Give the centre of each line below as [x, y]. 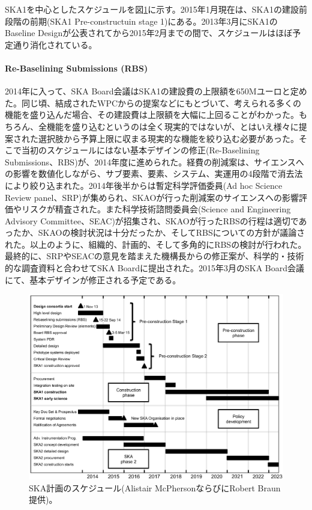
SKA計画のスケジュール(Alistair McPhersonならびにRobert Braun [155, 487]
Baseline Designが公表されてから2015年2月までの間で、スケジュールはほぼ [149, 33]
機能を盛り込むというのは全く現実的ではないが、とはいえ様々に [172, 126]
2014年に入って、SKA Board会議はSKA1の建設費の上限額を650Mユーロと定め [156, 91]
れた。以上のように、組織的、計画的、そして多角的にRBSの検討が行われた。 [156, 244]
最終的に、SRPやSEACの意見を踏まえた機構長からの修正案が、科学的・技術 [154, 256]
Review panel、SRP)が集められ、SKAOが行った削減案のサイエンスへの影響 [152, 197]
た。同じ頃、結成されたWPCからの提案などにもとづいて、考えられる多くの [153, 103]
